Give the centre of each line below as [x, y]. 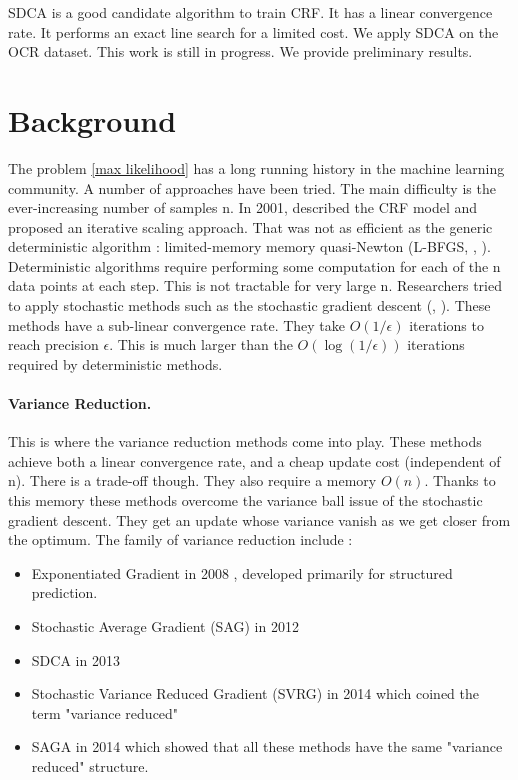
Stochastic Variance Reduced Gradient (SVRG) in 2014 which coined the [255, 693]
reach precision [53, 344]
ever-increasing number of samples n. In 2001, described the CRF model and [243, 207]
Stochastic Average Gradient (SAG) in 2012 [165, 625]
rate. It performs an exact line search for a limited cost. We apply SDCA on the [253, 31]
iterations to [446, 324]
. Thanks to [460, 480]
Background [92, 119]
